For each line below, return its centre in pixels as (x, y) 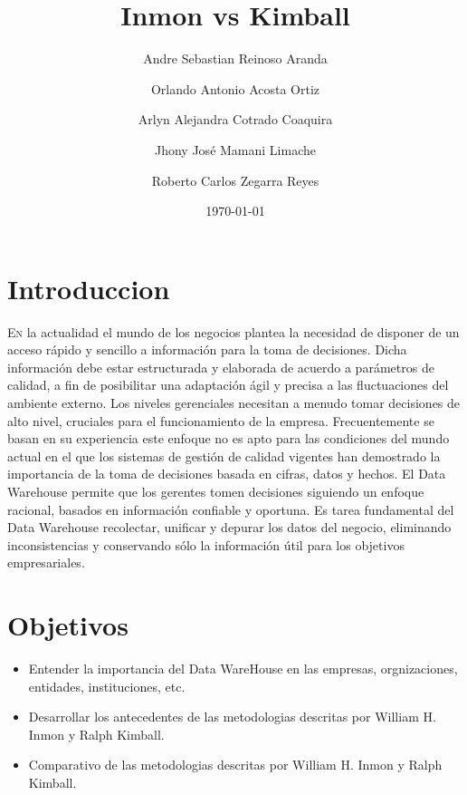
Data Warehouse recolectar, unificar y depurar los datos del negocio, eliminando (229, 527)
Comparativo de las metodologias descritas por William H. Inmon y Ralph (235, 765)
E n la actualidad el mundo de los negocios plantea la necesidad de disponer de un (233, 331)
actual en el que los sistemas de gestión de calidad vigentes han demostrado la (224, 456)
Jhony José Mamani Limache (235, 149)
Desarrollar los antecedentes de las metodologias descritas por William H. (232, 717)
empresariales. (46, 562)
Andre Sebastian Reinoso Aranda (235, 58)
